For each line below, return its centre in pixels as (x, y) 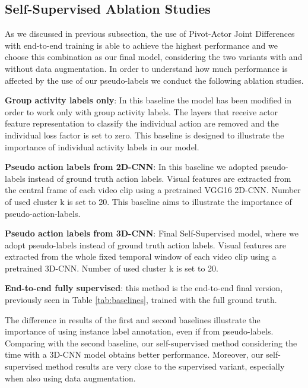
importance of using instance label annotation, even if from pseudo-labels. (139, 331)
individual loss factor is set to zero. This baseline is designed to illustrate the (145, 135)
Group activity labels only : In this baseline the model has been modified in (148, 100)
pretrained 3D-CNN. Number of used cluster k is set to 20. (112, 268)
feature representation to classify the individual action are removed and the (142, 123)
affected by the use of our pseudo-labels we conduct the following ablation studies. (154, 80)
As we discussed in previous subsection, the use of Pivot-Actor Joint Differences (150, 34)
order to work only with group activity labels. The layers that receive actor (142, 111)
